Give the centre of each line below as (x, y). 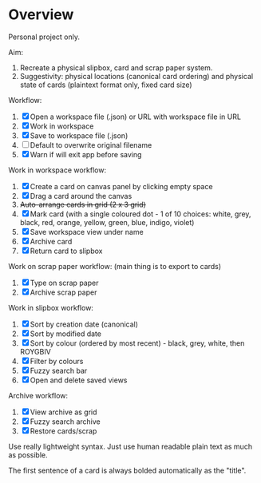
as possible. (28, 455)
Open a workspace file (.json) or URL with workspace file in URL (136, 117)
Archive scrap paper (63, 292)
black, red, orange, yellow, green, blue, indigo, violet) (107, 222)
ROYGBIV (36, 351)
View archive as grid (63, 412)
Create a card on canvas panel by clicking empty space (121, 186)
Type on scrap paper (64, 283)
